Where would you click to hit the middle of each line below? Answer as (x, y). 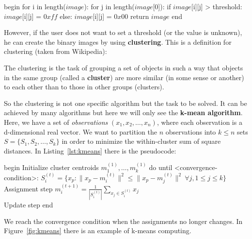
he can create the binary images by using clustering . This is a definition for (118, 42)
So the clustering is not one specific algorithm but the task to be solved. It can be (126, 103)
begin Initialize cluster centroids (51, 167)
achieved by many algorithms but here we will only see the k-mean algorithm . (123, 112)
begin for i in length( (35, 6)
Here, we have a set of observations (56, 122)
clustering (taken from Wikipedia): (55, 51)
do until (161, 167)
